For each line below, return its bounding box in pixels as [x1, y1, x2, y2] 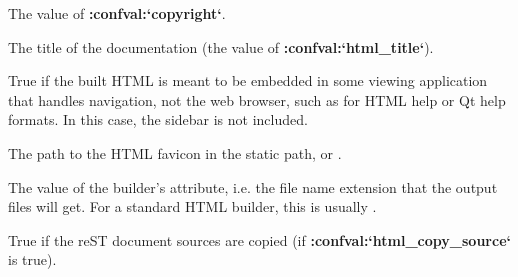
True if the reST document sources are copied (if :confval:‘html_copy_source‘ [8, 229, 511, 250]
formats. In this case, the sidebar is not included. [8, 109, 308, 130]
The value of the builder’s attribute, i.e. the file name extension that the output [8, 176, 498, 197]
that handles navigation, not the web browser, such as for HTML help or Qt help [8, 89, 506, 110]
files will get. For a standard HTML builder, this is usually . [8, 196, 377, 217]
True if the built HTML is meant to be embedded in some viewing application [8, 70, 488, 91]
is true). [8, 249, 57, 270]
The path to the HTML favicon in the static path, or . [8, 142, 342, 163]
